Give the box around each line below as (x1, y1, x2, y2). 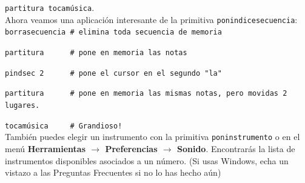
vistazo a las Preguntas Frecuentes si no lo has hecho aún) (5, 166, 221, 179)
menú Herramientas (5, 142, 85, 155)
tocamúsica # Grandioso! (5, 121, 122, 130)
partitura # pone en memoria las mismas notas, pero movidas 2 (5, 89, 287, 98)
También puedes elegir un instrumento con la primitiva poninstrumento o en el (5, 130, 300, 143)
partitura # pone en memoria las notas (5, 48, 187, 57)
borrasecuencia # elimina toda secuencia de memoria (5, 28, 222, 37)
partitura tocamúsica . (5, 1, 95, 13)
